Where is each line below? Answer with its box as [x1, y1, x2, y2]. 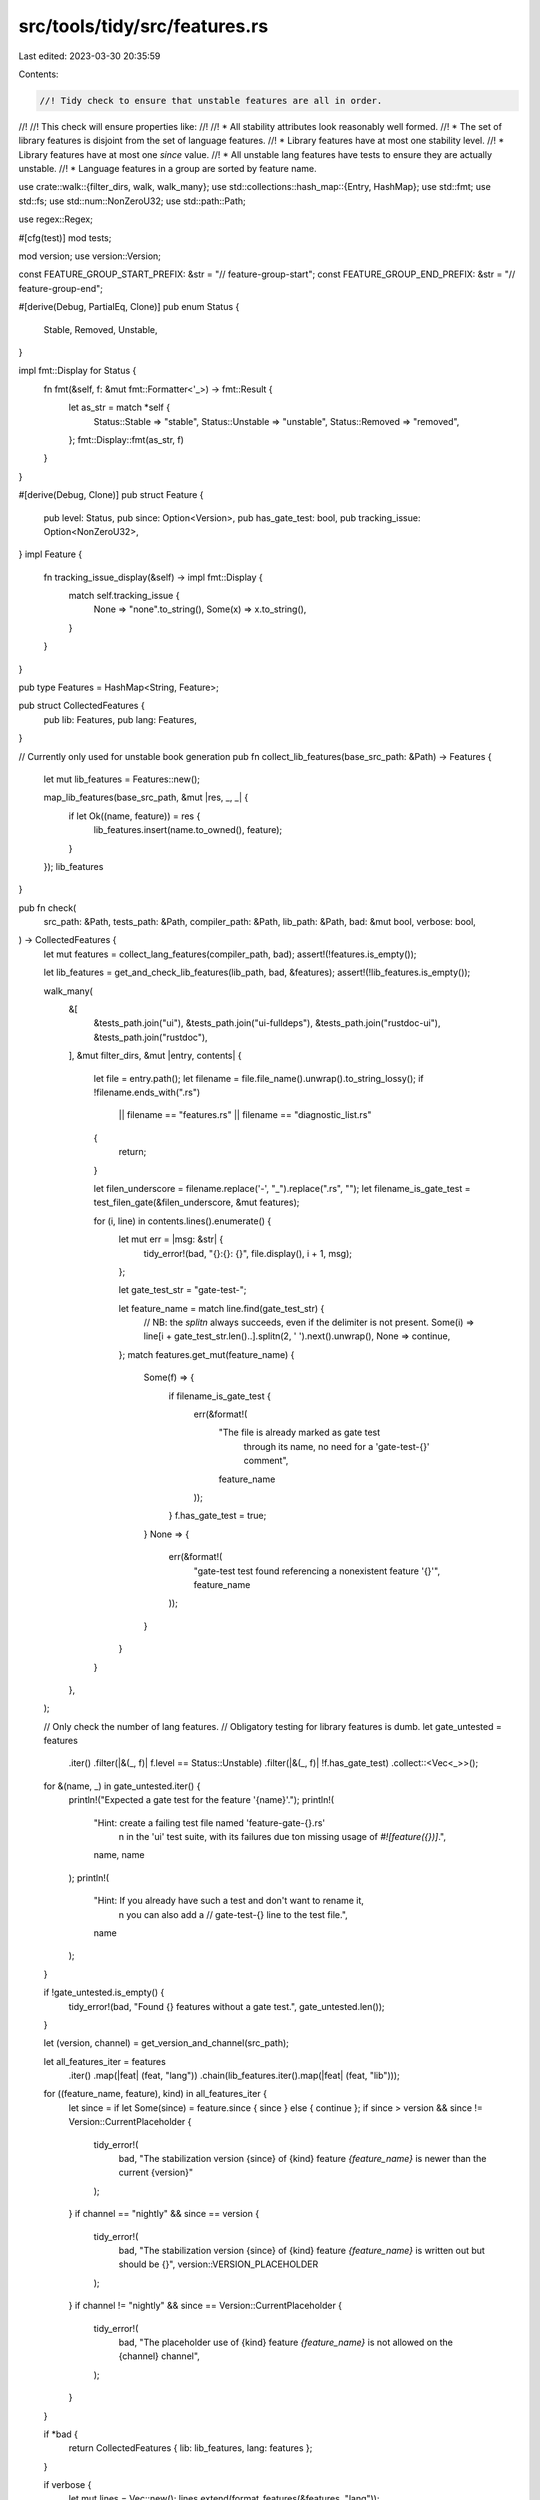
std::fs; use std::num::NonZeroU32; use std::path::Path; [18, 195, 247, 207]
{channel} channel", [118, 2350, 200, 2362]
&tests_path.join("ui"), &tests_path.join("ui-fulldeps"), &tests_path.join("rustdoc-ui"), [93, 1017, 441, 1029]
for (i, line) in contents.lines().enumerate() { [93, 1215, 272, 1227]
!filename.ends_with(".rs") [93, 1086, 201, 1098]
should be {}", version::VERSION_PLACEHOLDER [118, 2258, 319, 2270]
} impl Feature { [18, 548, 83, 560]
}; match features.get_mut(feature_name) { [118, 1348, 295, 1360]
